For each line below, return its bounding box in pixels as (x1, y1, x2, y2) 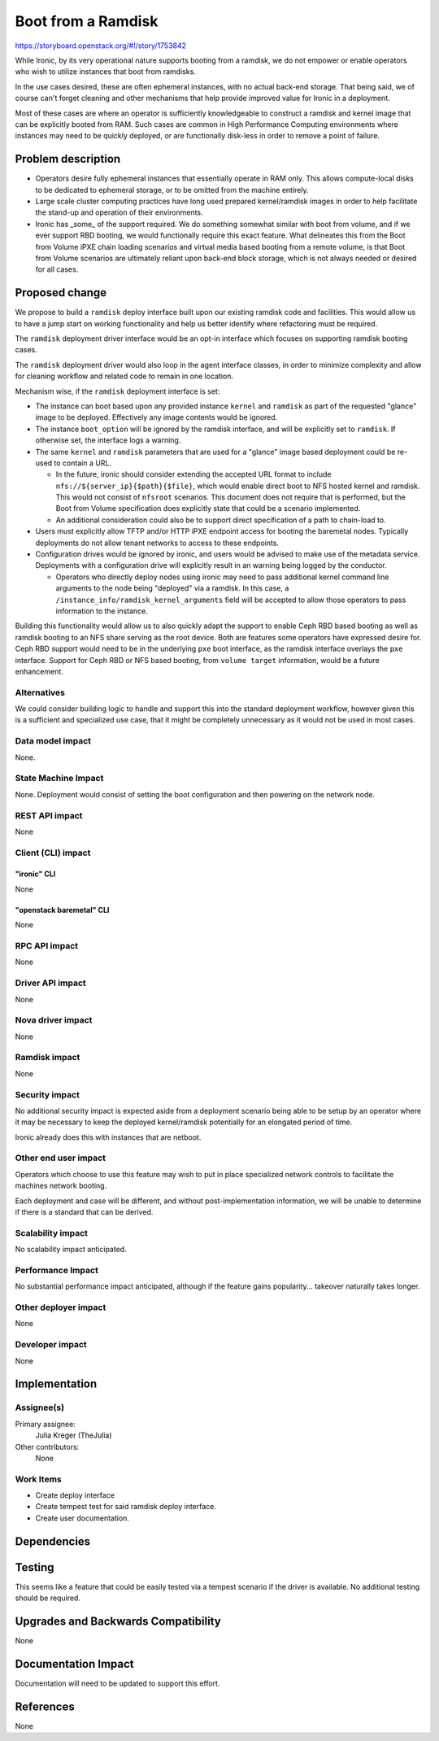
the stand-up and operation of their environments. (35, 207, 203, 217)
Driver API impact (15, 977, 87, 988)
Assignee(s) (15, 1402, 65, 1413)
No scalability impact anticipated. (15, 1245, 127, 1254)
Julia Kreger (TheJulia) (35, 1430, 113, 1440)
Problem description (15, 152, 121, 166)
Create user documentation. (35, 1513, 130, 1523)
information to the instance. (55, 606, 148, 616)
